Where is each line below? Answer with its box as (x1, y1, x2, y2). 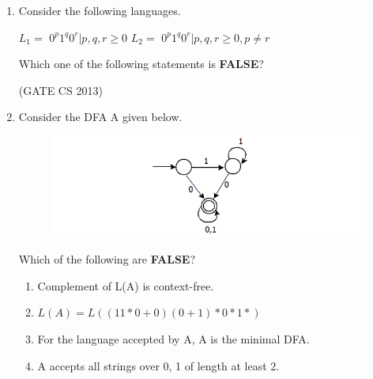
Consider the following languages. (18, 2, 181, 18)
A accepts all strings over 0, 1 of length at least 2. (37, 357, 280, 373)
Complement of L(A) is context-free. (37, 277, 214, 294)
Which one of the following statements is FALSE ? (18, 55, 264, 72)
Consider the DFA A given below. (18, 108, 183, 125)
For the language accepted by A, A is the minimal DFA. (37, 330, 310, 347)
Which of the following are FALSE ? (18, 251, 196, 267)
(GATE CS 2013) (18, 81, 103, 98)
